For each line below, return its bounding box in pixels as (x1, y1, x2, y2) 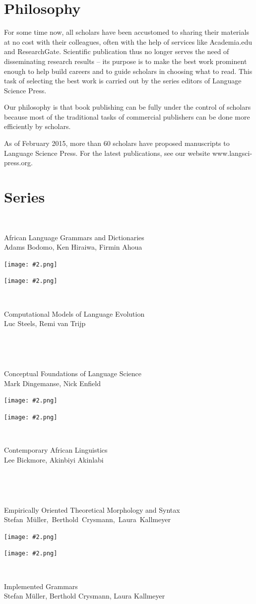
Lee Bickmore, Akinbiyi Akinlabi (4, 454, 104, 465)
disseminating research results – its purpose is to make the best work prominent (4, 56, 247, 66)
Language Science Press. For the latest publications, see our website (4, 147, 210, 158)
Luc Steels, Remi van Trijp (4, 318, 86, 329)
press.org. (4, 157, 33, 168)
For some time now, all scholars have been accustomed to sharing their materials (4, 27, 249, 37)
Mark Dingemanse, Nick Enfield (4, 378, 101, 388)
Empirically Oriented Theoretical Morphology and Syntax (4, 504, 180, 515)
